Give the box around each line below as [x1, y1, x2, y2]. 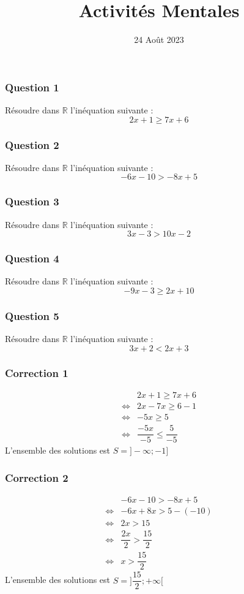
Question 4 [5, 251, 59, 266]
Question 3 [5, 194, 59, 209]
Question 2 [5, 137, 59, 152]
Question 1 [5, 79, 59, 94]
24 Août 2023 [134, 33, 184, 46]
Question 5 [5, 308, 59, 323]
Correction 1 [5, 365, 68, 380]
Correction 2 [5, 470, 68, 485]
